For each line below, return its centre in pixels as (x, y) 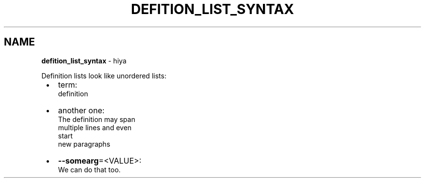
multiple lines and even (95, 127)
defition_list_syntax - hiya (84, 61)
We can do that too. (89, 169)
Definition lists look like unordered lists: (104, 76)
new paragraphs (84, 144)
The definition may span (97, 119)
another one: (81, 110)
